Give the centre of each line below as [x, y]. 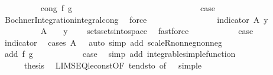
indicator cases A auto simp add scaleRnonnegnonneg [113, 42]
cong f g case [128, 8]
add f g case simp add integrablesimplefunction [120, 54]
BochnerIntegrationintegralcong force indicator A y [136, 19]
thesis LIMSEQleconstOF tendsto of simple [113, 65]
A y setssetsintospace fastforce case [147, 31]
